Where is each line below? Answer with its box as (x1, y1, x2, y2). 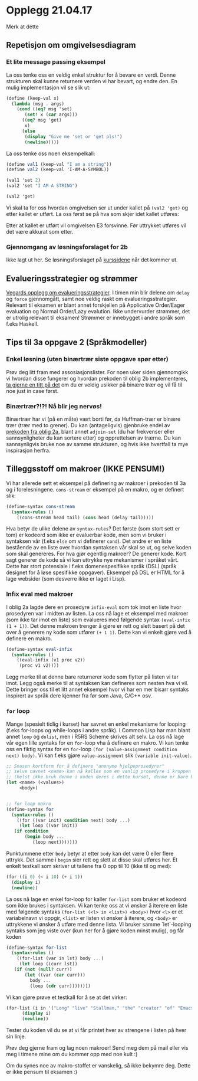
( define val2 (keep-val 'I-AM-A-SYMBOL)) (6, 166, 110, 173)
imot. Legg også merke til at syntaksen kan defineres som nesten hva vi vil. (6, 680, 189, 687)
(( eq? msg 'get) (21, 117, 62, 123)
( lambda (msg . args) (11, 101, 65, 107)
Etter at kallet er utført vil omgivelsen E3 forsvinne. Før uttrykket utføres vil (6, 222, 187, 229)
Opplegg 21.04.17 (6, 4, 93, 17)
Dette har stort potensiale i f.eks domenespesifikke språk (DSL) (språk (6, 563, 177, 570)
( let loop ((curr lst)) (19, 961, 78, 967)
